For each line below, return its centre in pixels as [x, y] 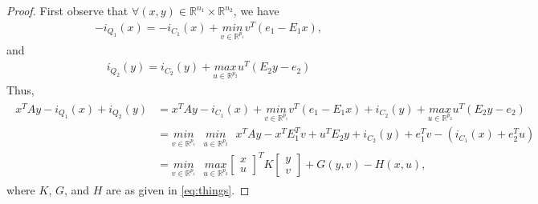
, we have [256, 10]
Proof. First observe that [67, 10]
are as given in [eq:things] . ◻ [178, 189]
